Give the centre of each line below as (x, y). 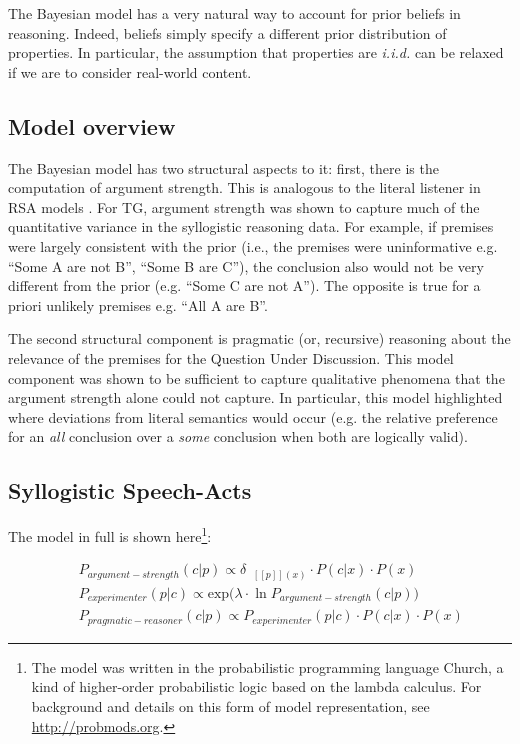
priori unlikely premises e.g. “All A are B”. (138, 304)
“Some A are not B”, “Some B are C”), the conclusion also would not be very (246, 265)
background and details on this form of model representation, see (230, 706)
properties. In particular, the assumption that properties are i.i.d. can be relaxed (256, 52)
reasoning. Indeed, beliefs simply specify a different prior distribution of (227, 32)
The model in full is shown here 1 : (110, 534)
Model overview (92, 125)
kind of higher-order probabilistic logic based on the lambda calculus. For (256, 686)
